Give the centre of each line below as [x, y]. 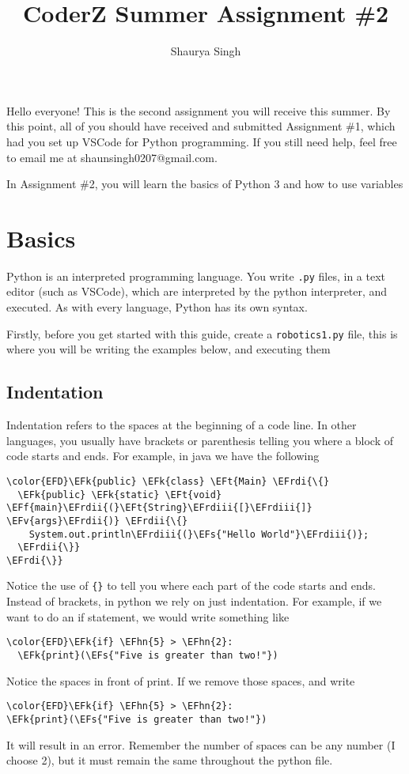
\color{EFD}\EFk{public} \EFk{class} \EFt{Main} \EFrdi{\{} [168, 481]
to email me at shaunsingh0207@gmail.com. [112, 157]
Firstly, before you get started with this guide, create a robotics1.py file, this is [202, 333]
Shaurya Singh [206, 51]
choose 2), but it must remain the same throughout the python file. [170, 760]
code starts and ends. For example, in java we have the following [163, 456]
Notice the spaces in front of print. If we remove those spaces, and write [181, 680]
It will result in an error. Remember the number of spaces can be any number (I [201, 744]
